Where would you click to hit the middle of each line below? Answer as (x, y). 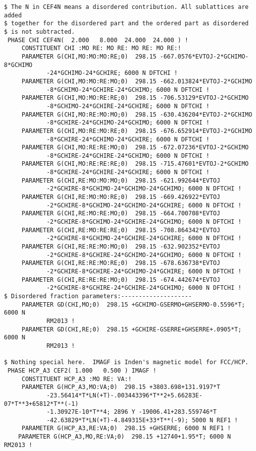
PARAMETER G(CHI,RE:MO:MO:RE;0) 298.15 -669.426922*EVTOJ (121, 197)
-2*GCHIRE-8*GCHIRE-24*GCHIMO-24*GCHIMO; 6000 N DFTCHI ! (144, 255)
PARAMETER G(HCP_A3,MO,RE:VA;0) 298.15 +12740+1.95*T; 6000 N (125, 437)
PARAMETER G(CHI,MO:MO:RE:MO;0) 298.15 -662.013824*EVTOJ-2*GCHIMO (137, 81)
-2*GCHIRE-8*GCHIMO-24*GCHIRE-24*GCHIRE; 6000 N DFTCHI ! (144, 238)
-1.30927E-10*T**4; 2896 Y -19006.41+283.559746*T (131, 412)
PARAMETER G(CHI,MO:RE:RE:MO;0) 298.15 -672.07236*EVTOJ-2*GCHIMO (135, 148)
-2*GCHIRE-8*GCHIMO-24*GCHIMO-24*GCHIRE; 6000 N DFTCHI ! (144, 205)
